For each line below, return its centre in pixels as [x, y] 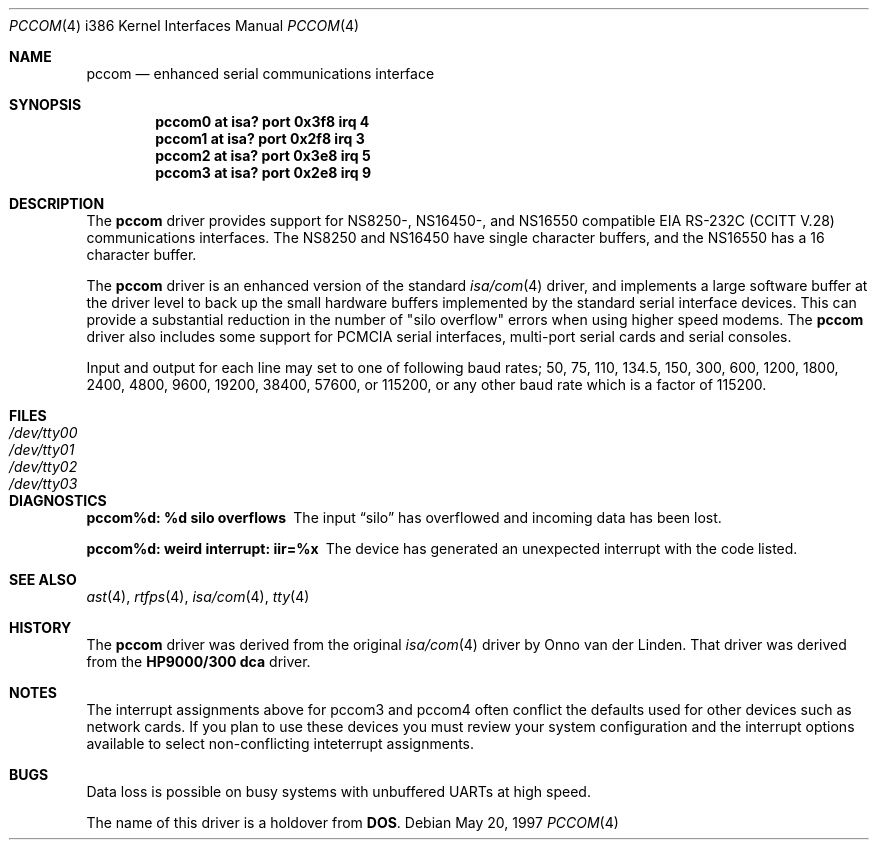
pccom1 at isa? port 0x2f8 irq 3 [260, 138]
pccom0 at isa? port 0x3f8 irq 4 [262, 121]
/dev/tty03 [43, 483]
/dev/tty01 [42, 449]
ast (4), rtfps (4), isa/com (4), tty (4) [198, 596]
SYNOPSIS [45, 104]
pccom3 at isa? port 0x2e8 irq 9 [263, 172]
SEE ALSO [43, 579]
